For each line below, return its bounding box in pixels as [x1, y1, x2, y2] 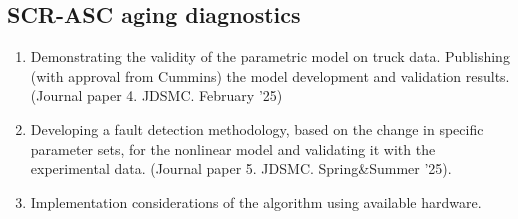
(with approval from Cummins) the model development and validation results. [30, 65, 510, 86]
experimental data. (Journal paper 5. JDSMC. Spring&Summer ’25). [30, 158, 452, 179]
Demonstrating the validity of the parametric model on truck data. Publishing [30, 46, 510, 67]
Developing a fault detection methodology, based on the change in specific [30, 118, 484, 139]
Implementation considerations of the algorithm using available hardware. [30, 191, 482, 212]
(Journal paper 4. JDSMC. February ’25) [30, 85, 283, 106]
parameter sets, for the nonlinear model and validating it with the [30, 138, 436, 159]
